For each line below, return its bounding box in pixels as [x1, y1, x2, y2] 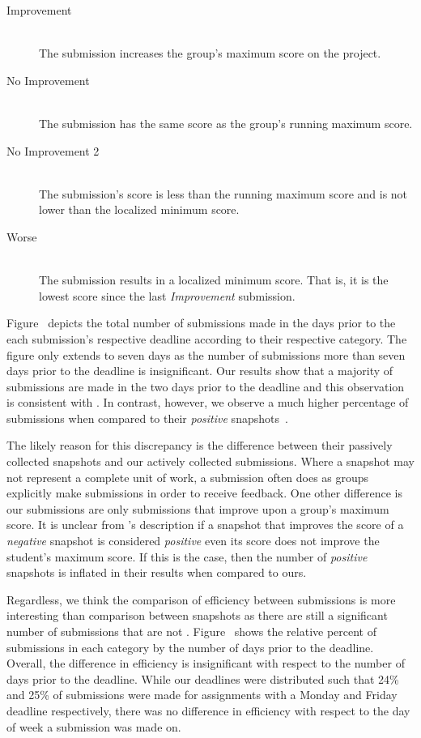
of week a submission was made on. [6, 718, 181, 735]
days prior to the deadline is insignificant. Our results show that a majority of [6, 362, 393, 379]
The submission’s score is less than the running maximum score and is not [39, 185, 408, 202]
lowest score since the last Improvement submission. [39, 287, 296, 304]
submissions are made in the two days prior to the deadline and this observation [6, 378, 405, 395]
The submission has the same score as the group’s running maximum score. [39, 114, 413, 131]
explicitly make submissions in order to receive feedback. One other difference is [6, 484, 402, 501]
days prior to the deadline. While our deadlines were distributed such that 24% [6, 670, 399, 687]
